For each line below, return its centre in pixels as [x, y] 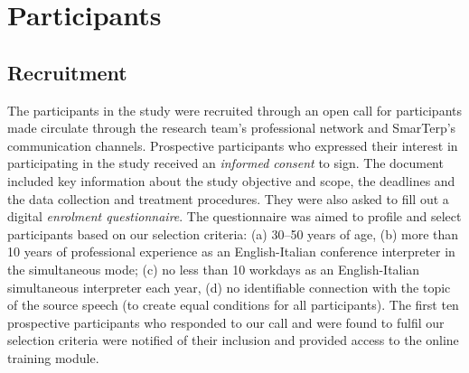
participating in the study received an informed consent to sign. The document [225, 163]
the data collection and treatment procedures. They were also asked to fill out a [228, 198]
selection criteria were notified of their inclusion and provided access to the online [233, 340]
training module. [53, 357]
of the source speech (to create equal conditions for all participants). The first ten [233, 305]
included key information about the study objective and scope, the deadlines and [231, 180]
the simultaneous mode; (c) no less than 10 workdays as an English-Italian [214, 269]
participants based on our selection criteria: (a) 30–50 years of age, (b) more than [233, 233]
